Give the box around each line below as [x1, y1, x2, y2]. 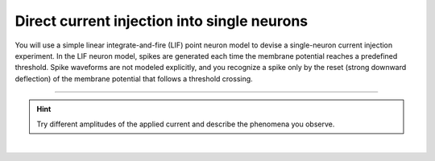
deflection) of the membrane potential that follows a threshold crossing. [14, 73, 253, 84]
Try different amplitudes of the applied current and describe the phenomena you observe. [36, 119, 335, 129]
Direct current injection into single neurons [14, 12, 309, 30]
